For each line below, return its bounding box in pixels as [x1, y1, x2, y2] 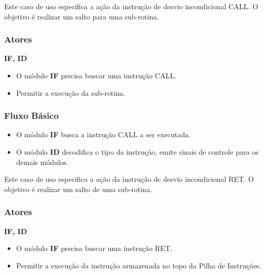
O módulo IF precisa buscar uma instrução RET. [16, 243, 173, 254]
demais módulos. [16, 156, 69, 167]
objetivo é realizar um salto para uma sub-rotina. [4, 11, 159, 22]
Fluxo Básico [4, 109, 59, 122]
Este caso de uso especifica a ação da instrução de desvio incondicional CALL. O [4, 1, 258, 11]
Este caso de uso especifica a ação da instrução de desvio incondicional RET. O [4, 174, 254, 184]
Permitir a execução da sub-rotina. [16, 87, 125, 98]
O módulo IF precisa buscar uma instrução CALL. [16, 70, 177, 80]
